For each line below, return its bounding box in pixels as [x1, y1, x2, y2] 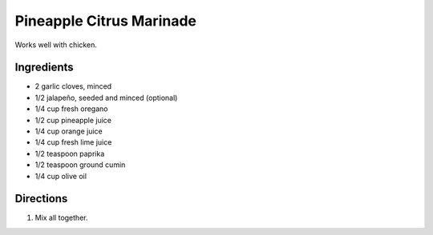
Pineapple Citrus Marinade [14, 12, 196, 30]
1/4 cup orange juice [34, 126, 103, 136]
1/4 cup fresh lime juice [34, 137, 112, 147]
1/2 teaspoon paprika [34, 149, 105, 158]
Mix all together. [34, 213, 88, 223]
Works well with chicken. [14, 40, 98, 50]
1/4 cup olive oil [34, 171, 87, 181]
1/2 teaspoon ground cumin [34, 160, 126, 169]
